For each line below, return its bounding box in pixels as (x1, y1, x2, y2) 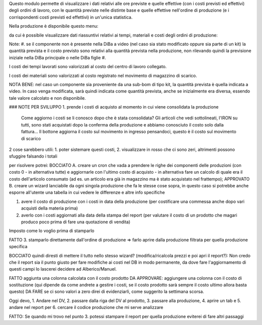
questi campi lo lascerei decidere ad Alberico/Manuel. (9, 266, 117, 272)
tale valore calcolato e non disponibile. (9, 95, 86, 101)
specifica (9, 244, 28, 250)
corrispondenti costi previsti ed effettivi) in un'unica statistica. (9, 14, 133, 20)
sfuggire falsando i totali (9, 153, 58, 159)
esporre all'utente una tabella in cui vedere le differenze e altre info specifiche (9, 190, 165, 196)
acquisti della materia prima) (21, 205, 78, 211)
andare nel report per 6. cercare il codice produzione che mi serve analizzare (9, 305, 164, 310)
